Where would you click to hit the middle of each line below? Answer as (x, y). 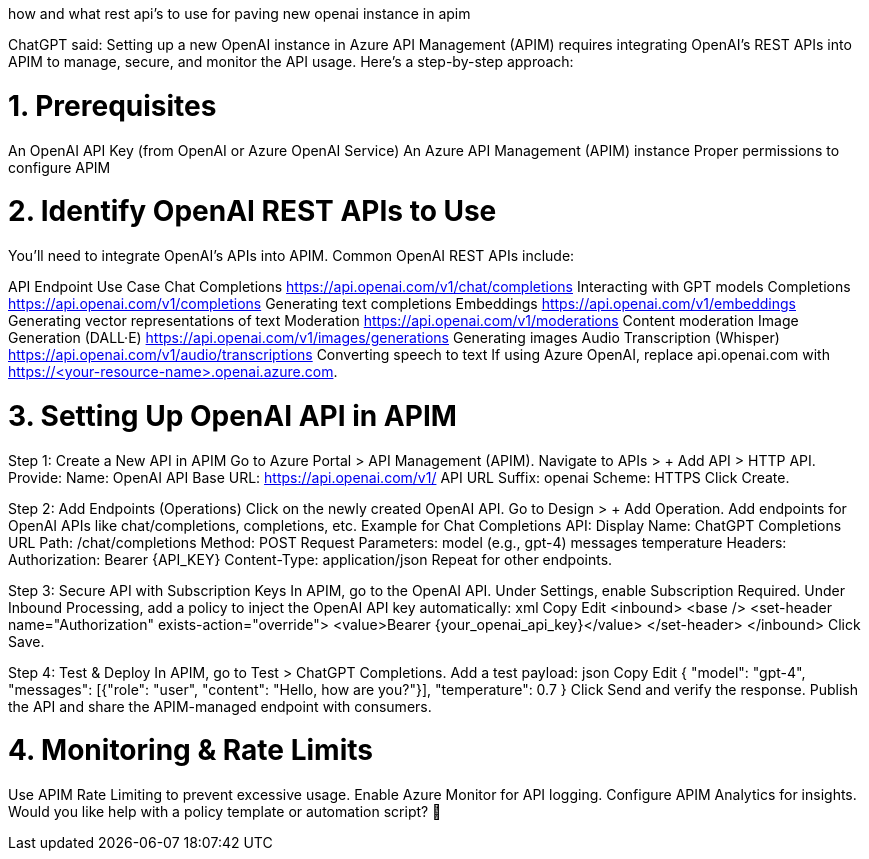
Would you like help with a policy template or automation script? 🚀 (225, 811)
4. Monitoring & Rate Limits (190, 750)
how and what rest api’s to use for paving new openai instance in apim (239, 13)
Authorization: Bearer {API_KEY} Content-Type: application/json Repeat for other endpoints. (310, 559)
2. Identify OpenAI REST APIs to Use (252, 211)
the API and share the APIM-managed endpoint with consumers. (220, 706)
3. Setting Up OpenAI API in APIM (232, 415)
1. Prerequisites (112, 105)
